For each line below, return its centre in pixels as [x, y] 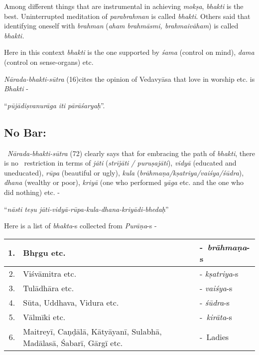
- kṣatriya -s [219, 273]
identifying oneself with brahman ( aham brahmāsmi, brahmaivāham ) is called [121, 26]
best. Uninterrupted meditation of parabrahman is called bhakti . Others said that [127, 16]
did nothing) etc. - [32, 192]
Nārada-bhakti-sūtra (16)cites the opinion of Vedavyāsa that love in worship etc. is [129, 79]
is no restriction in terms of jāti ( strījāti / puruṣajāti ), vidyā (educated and [120, 163]
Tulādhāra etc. [49, 288]
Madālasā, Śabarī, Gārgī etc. [73, 343]
